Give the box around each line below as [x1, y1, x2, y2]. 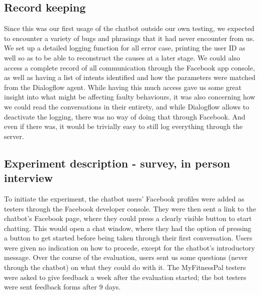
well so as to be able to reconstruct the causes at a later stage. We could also [4, 52, 240, 62]
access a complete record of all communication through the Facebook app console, [4, 62, 255, 72]
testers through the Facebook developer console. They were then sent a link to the [4, 203, 256, 213]
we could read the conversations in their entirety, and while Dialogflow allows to [4, 101, 249, 111]
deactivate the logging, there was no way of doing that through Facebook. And [4, 111, 245, 121]
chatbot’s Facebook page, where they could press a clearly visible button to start [4, 213, 252, 223]
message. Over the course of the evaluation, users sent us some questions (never [4, 252, 247, 262]
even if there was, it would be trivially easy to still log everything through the [4, 121, 243, 131]
